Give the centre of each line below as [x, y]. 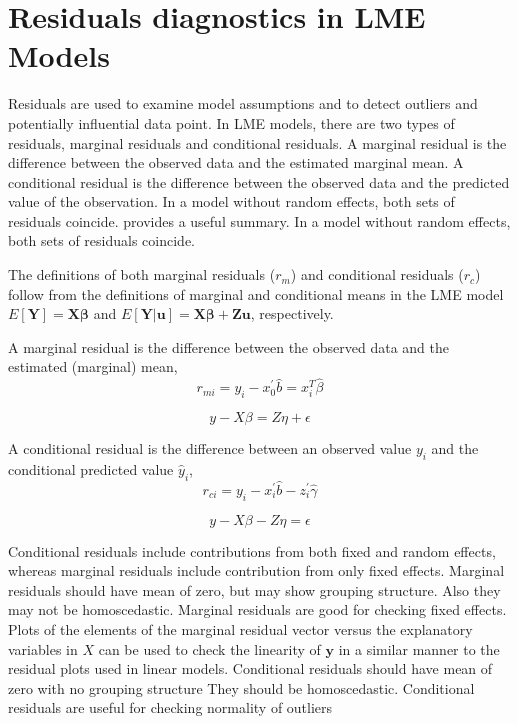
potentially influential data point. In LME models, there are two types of [231, 122]
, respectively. [292, 313]
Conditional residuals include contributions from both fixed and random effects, [252, 550]
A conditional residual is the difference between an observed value [210, 448]
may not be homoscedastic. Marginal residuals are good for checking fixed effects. [257, 609]
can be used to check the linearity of [209, 648]
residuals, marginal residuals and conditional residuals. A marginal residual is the [257, 142]
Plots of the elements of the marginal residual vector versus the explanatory [240, 629]
